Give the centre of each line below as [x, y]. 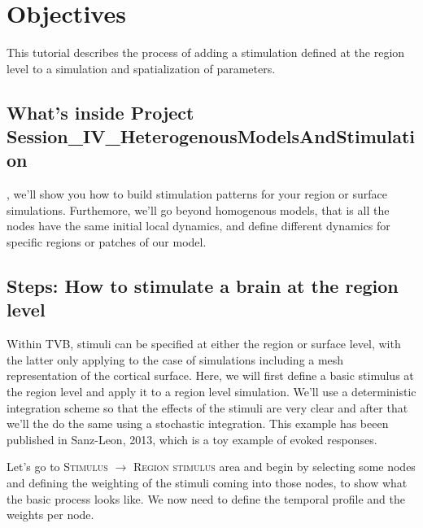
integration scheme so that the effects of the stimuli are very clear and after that [207, 407]
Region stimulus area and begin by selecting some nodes [274, 467]
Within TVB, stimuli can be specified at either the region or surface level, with [204, 344]
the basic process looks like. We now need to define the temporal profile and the [206, 498]
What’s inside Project [100, 112]
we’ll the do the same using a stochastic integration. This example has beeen [198, 423]
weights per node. [50, 515]
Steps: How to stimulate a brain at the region [203, 286]
